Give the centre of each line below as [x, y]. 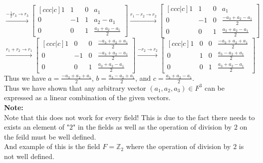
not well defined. [29, 156]
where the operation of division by [178, 146]
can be [214, 87]
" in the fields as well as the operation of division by [152, 127]
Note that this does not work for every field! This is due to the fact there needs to [130, 117]
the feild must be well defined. [50, 136]
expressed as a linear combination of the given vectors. [87, 97]
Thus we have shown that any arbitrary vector [75, 87]
